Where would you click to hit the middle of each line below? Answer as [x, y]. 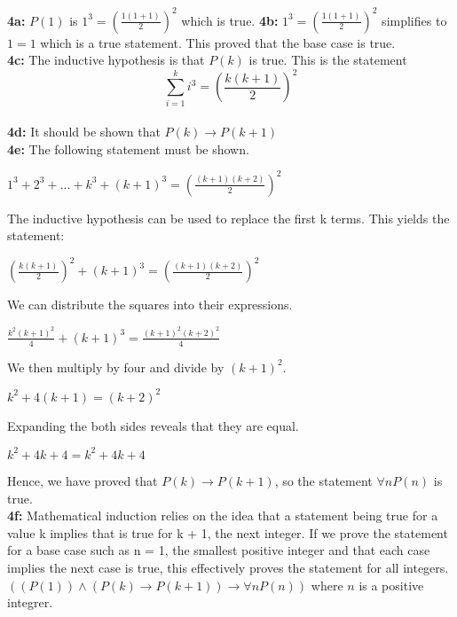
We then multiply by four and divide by [116, 367]
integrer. [30, 602]
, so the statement [323, 480]
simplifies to [414, 20]
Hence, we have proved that [83, 480]
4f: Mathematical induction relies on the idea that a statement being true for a [223, 515]
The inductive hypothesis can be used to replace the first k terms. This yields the [228, 218]
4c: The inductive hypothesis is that [106, 60]
